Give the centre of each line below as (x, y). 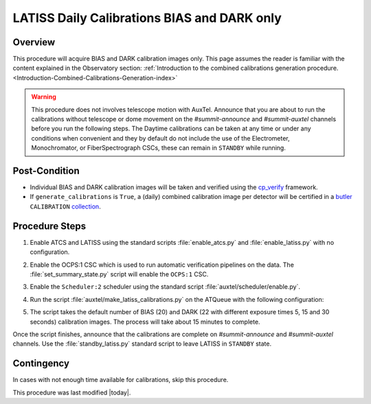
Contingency (41, 364)
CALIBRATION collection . (65, 206)
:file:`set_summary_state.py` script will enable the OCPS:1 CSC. (119, 274)
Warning (44, 97)
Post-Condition (46, 171)
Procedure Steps (49, 226)
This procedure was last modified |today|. (72, 392)
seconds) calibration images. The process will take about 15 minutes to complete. (145, 322)
